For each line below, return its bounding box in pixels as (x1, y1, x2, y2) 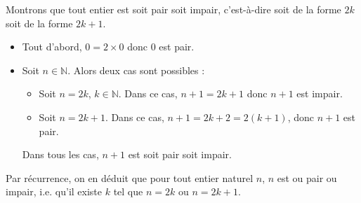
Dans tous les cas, (22, 147, 99, 162)
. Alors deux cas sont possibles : (67, 62, 205, 77)
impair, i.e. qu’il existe (6, 184, 103, 199)
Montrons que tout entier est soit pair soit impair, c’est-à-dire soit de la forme (6, 2, 341, 16)
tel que (113, 184, 143, 199)
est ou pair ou (277, 170, 337, 185)
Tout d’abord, (22, 39, 82, 54)
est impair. (296, 86, 343, 101)
